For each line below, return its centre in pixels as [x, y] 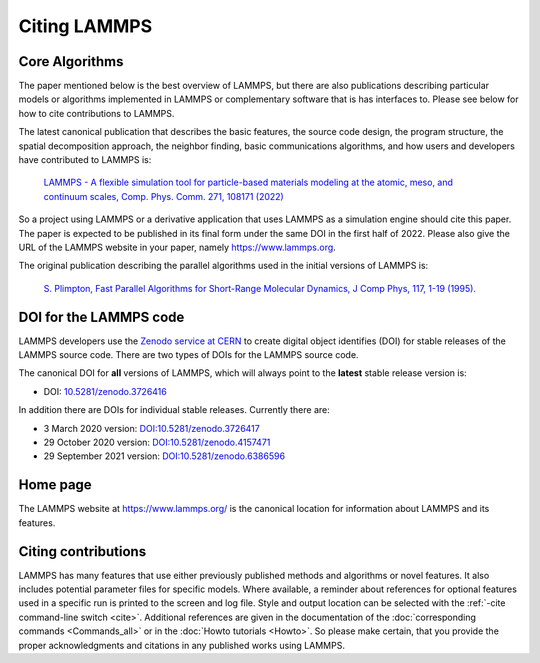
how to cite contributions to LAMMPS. [96, 113]
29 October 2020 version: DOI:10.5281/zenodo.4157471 [157, 442]
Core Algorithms [71, 61]
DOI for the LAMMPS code [101, 316]
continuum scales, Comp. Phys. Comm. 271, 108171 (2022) [163, 196]
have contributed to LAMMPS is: [85, 160]
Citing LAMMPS [85, 26]
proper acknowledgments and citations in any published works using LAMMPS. [181, 645]
